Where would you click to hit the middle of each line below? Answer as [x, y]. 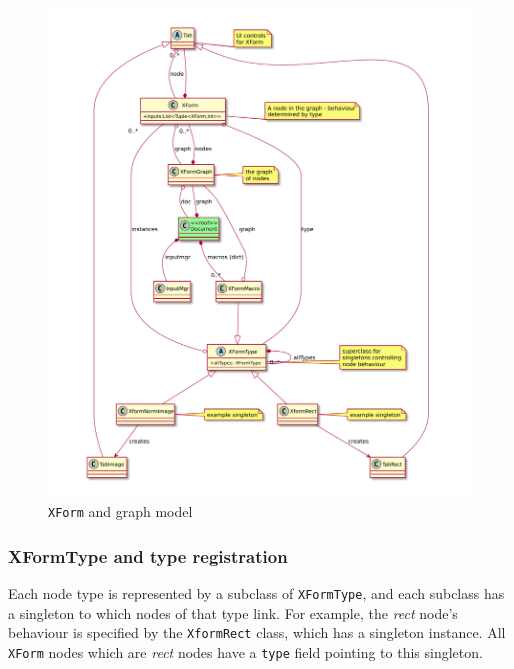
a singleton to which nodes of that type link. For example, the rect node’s [233, 612]
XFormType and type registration [148, 555]
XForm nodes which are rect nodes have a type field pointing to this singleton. [245, 651]
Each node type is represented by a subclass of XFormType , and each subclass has [256, 593]
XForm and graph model [120, 511]
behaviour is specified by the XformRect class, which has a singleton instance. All [257, 632]
